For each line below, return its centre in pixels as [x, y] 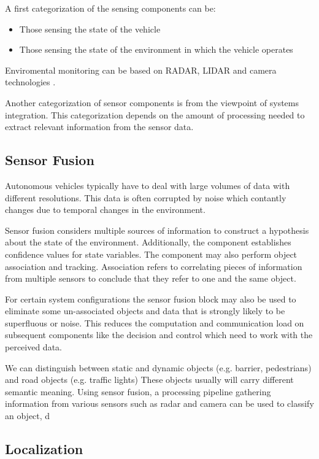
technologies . [30, 82]
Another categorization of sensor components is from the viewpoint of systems [152, 102]
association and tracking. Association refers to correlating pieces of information [154, 266]
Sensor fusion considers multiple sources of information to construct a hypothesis [157, 230]
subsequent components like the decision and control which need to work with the [159, 335]
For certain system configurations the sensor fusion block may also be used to [151, 299]
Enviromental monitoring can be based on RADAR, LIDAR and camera [141, 70]
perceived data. [33, 347]
